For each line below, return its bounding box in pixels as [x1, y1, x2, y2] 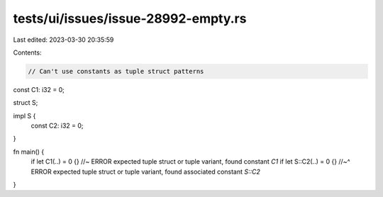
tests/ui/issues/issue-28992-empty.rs [13, 11, 247, 26]
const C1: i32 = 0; [13, 85, 65, 94]
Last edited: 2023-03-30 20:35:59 [13, 35, 114, 44]
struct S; [13, 98, 38, 107]
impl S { [13, 111, 36, 120]
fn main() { [13, 147, 45, 156]
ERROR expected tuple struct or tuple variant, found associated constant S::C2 [30, 167, 260, 176]
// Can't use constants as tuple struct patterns [28, 67, 204, 75]
